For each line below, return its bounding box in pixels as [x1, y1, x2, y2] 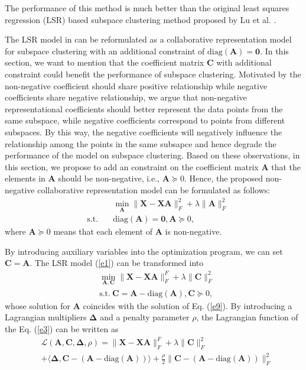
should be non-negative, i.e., [58, 172, 159, 184]
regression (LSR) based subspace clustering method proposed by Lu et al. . [5, 13, 276, 25]
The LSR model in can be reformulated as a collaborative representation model [5, 33, 292, 46]
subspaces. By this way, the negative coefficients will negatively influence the [5, 125, 282, 138]
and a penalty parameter [100, 311, 190, 323]
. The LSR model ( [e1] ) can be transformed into [30, 257, 204, 269]
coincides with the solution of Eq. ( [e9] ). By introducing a [83, 299, 292, 311]
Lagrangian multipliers [5, 311, 87, 323]
